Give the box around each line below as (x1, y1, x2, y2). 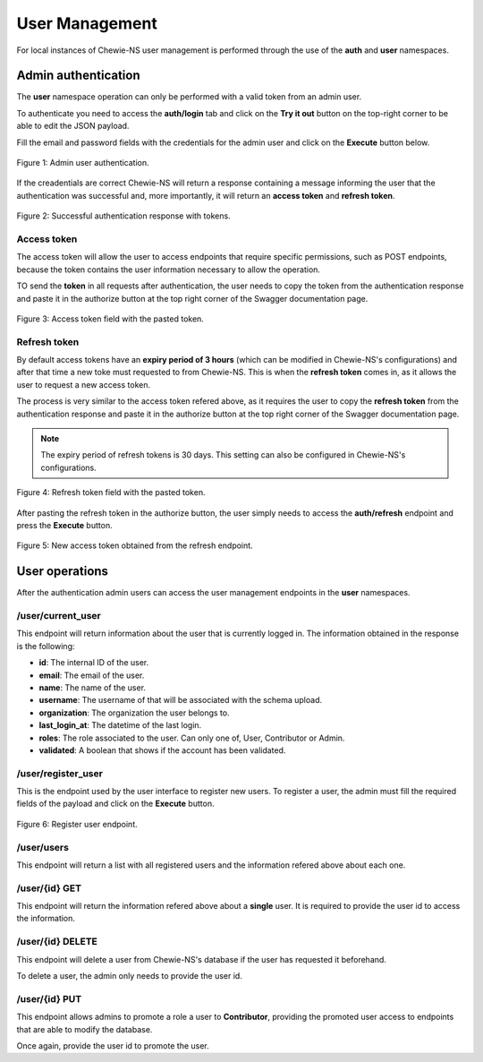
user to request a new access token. (16, 379, 151, 390)
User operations (16, 564, 109, 579)
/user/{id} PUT (16, 992, 82, 1005)
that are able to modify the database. (16, 1023, 153, 1034)
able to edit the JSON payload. (16, 121, 130, 132)
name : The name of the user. (38, 681, 147, 693)
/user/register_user (16, 767, 103, 779)
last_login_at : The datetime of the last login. (38, 720, 202, 731)
